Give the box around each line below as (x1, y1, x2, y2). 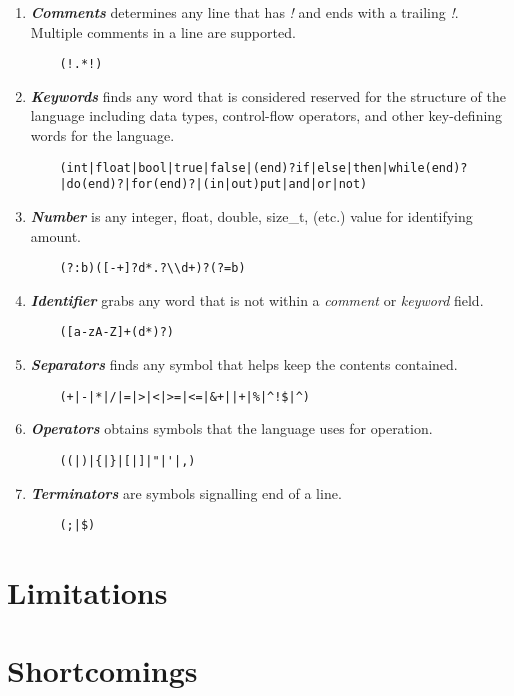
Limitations (7, 571, 168, 612)
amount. (30, 225, 81, 246)
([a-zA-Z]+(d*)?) (59, 325, 174, 340)
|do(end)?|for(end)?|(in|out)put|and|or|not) (59, 177, 368, 192)
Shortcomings (7, 650, 198, 691)
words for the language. (30, 125, 175, 146)
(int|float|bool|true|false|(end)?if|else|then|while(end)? (59, 160, 468, 175)
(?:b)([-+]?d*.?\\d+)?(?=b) (59, 261, 246, 276)
